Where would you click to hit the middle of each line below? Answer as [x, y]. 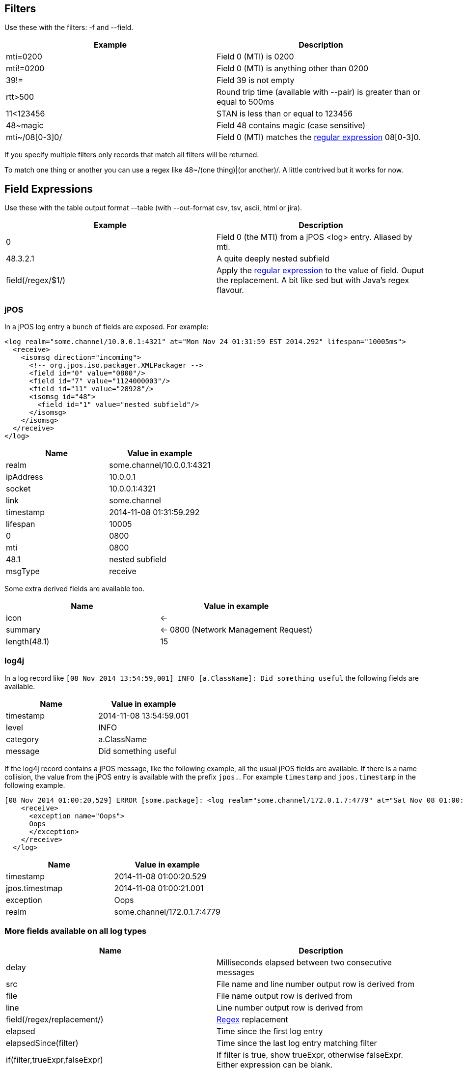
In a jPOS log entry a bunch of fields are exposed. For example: [107, 327]
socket [18, 489]
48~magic [25, 126]
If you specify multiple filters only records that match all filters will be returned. [132, 155]
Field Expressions [49, 189]
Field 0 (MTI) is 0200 [255, 57]
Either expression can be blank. [275, 1064]
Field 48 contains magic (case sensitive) [291, 126]
